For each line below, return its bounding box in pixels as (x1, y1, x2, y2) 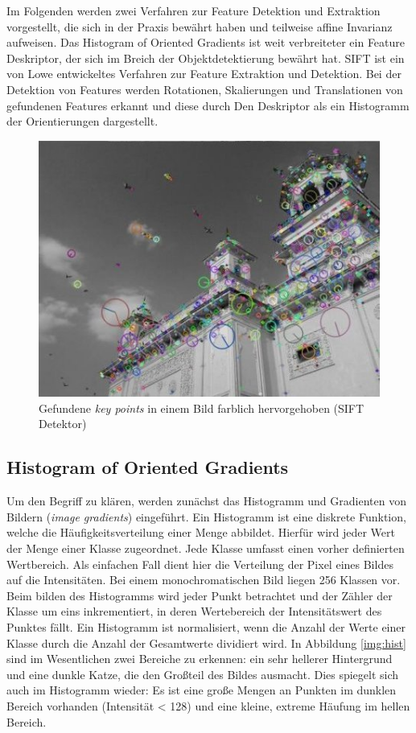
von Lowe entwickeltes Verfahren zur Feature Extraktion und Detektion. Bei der (6, 65, 402, 82)
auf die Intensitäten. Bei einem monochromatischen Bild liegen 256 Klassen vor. (6, 571, 401, 588)
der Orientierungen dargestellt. (6, 113, 159, 130)
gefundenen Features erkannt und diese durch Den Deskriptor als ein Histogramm (6, 97, 410, 113)
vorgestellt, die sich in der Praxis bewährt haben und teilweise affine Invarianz (6, 18, 393, 35)
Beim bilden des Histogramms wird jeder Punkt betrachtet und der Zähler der (6, 587, 393, 603)
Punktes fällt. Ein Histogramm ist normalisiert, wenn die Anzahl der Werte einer (6, 618, 406, 635)
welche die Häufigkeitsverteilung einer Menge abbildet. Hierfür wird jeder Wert (6, 524, 395, 541)
